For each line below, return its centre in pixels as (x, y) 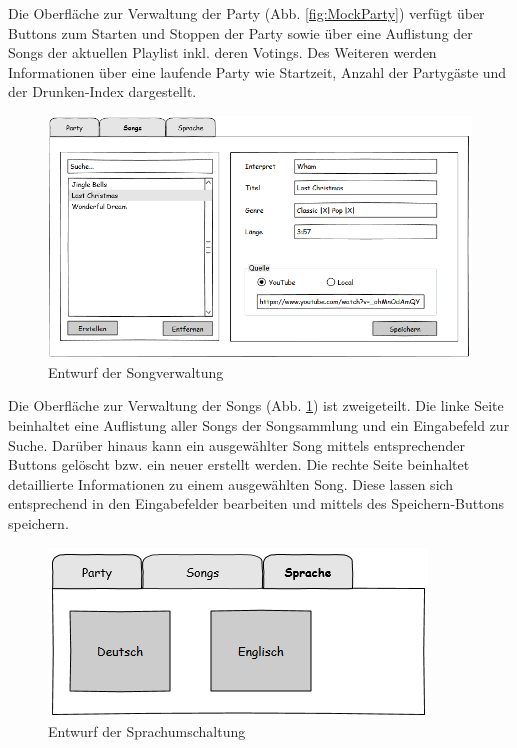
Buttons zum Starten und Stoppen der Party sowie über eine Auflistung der (240, 32)
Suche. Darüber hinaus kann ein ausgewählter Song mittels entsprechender (236, 444)
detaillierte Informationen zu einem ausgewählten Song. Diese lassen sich (231, 483)
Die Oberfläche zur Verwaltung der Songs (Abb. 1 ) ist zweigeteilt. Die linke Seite (256, 405)
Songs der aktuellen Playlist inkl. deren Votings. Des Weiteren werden (222, 52)
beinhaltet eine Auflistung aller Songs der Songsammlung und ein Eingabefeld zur (259, 425)
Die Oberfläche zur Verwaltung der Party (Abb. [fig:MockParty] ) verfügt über (246, 13)
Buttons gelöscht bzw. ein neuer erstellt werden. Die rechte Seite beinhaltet (239, 464)
